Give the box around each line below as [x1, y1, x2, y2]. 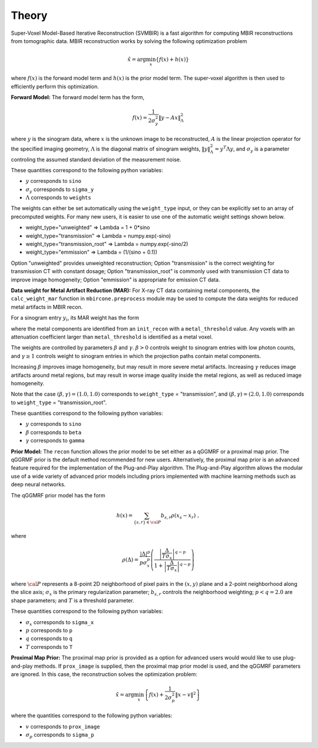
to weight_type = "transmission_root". [11, 399, 107, 406]
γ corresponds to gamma [25, 437, 85, 444]
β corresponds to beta [25, 428, 82, 436]
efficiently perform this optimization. [11, 83, 100, 90]
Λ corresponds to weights [25, 194, 91, 201]
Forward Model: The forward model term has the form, [11, 93, 145, 100]
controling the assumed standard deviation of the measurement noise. [11, 156, 181, 163]
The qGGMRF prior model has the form [11, 491, 105, 498]
